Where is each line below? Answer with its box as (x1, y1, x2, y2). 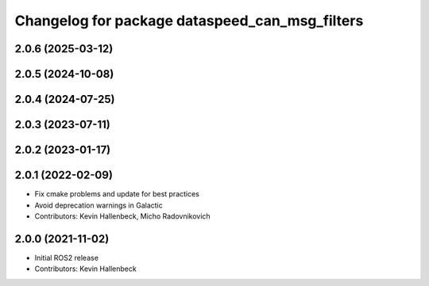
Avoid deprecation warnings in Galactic (34, 200, 163, 210)
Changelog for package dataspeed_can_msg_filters (14, 12, 364, 29)
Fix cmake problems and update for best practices (34, 189, 200, 199)
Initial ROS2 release (34, 253, 99, 262)
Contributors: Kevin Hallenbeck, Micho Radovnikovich (34, 211, 211, 221)
